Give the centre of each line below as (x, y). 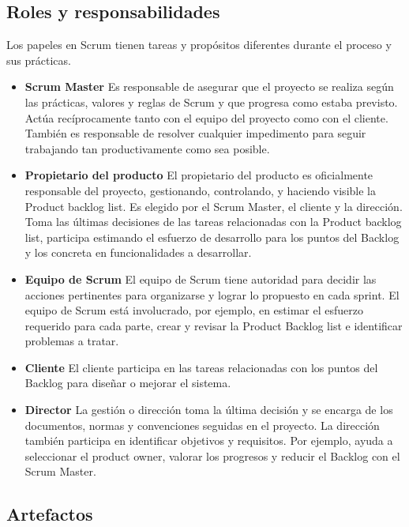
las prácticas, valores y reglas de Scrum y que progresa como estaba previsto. (211, 102)
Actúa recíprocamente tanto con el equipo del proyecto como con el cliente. (206, 117)
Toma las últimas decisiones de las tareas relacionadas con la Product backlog (213, 222)
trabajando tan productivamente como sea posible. (147, 148)
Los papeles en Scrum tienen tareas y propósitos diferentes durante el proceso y (199, 45)
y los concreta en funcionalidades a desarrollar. (138, 252)
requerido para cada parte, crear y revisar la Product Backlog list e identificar (214, 325)
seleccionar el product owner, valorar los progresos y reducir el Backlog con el (212, 455)
